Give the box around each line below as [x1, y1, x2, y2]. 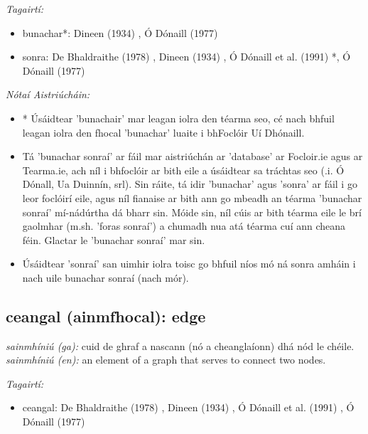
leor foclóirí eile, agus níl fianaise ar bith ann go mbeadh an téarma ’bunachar [22, 190, 362, 205]
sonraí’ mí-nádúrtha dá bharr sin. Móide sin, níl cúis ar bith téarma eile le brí [22, 204, 362, 219]
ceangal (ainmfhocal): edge [6, 305, 206, 327]
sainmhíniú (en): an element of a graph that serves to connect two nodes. [6, 352, 326, 367]
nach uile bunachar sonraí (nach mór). [22, 270, 189, 285]
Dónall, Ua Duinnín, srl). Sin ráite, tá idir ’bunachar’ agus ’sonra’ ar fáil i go [22, 176, 357, 191]
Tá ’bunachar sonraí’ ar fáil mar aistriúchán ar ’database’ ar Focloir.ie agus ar [22, 149, 363, 164]
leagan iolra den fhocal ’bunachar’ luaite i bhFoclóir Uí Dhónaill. [22, 125, 305, 139]
